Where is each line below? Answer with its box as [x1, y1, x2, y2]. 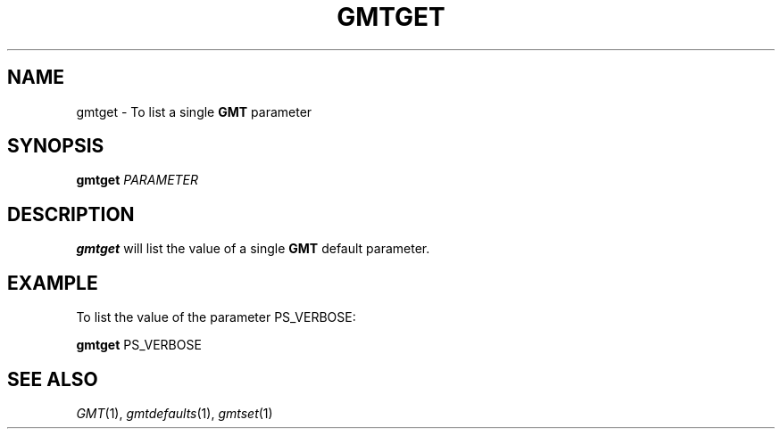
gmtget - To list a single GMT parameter [76, 103, 312, 119]
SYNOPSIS [7, 135, 104, 158]
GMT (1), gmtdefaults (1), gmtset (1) [76, 405, 273, 421]
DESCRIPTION [7, 202, 135, 226]
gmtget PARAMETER [76, 172, 199, 188]
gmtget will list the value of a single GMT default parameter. [76, 241, 430, 257]
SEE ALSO [7, 367, 98, 391]
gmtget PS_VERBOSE [76, 337, 202, 353]
